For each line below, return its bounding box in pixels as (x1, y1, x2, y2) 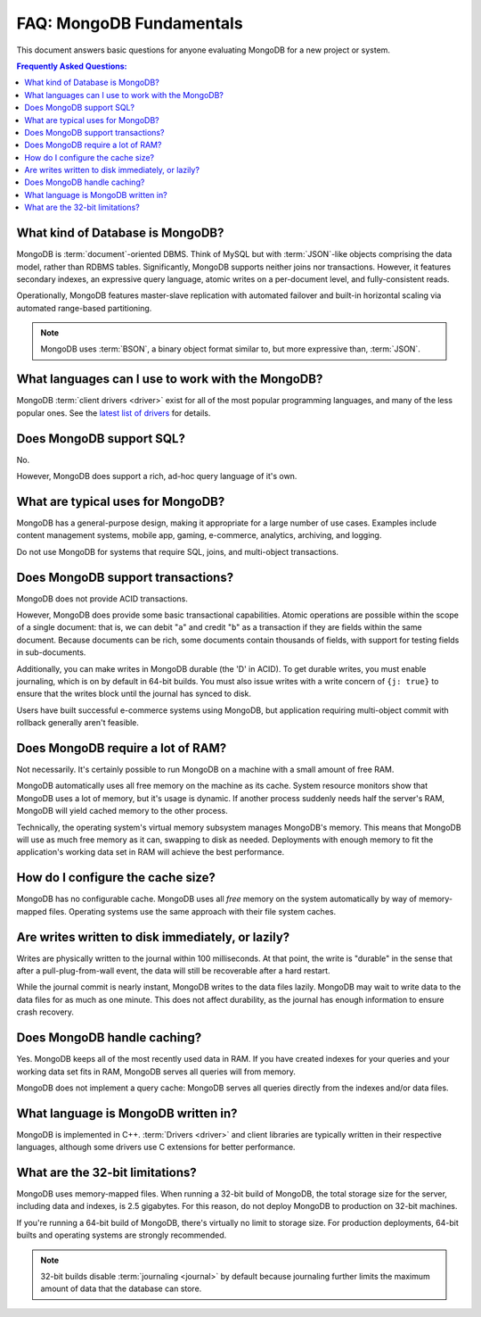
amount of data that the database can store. (40, 1283, 202, 1294)
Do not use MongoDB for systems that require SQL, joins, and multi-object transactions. (16, 546, 338, 557)
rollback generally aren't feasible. (16, 717, 140, 728)
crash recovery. (16, 1006, 75, 1017)
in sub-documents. (16, 647, 86, 658)
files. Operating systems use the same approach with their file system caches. (48, 906, 337, 916)
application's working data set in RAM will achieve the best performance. (16, 847, 285, 857)
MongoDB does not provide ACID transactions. (16, 593, 189, 604)
